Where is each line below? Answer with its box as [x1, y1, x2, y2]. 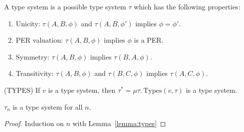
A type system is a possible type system [4, 1, 126, 11]
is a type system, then [48, 84, 116, 95]
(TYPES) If [4, 84, 40, 95]
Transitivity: [15, 68, 54, 78]
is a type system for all [12, 101, 83, 112]
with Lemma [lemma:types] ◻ [72, 118, 166, 129]
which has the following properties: [134, 1, 241, 11]
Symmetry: [15, 51, 49, 62]
